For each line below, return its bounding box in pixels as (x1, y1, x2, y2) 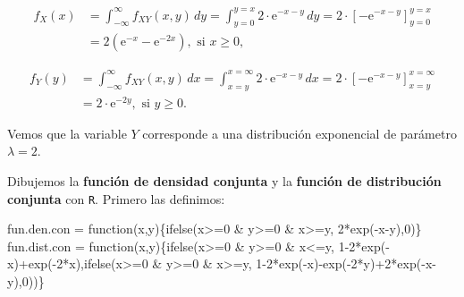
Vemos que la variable (7, 123, 127, 142)
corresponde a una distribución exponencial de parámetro (142, 123, 457, 142)
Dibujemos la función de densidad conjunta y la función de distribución (7, 171, 442, 190)
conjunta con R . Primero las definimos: (7, 189, 225, 208)
